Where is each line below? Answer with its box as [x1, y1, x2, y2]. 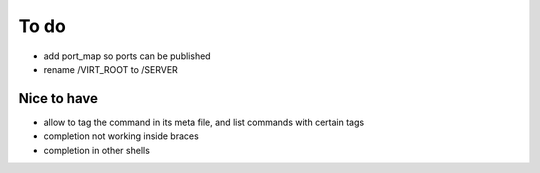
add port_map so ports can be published [43, 50, 211, 62]
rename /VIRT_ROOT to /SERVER [43, 63, 179, 75]
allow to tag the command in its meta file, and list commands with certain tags [43, 116, 365, 128]
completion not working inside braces [43, 130, 199, 142]
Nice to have [18, 90, 99, 107]
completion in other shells [43, 144, 150, 156]
